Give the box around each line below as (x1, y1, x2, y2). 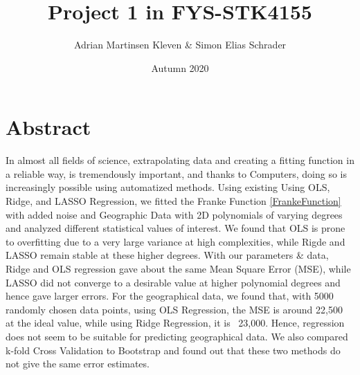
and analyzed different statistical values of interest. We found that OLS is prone (6, 221, 345, 235)
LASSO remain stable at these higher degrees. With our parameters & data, (6, 248, 329, 262)
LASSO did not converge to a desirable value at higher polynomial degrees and (6, 275, 341, 289)
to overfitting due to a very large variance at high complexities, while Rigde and (6, 234, 345, 248)
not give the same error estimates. (6, 356, 150, 371)
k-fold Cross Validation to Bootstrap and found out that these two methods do (6, 342, 341, 357)
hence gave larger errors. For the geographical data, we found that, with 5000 (6, 289, 334, 303)
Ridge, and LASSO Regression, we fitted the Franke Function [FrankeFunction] (6, 194, 341, 208)
